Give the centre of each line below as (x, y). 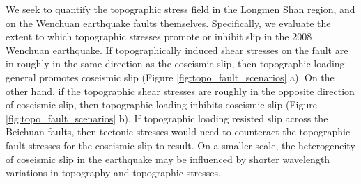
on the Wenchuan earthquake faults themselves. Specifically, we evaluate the (168, 23)
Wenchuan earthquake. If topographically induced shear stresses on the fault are (177, 50)
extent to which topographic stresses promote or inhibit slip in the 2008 (159, 36)
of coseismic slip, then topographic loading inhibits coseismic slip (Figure (161, 104)
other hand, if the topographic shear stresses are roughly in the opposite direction (180, 91)
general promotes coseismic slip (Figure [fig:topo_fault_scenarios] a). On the (170, 77)
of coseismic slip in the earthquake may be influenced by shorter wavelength (168, 159)
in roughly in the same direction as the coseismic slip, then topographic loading (175, 64)
